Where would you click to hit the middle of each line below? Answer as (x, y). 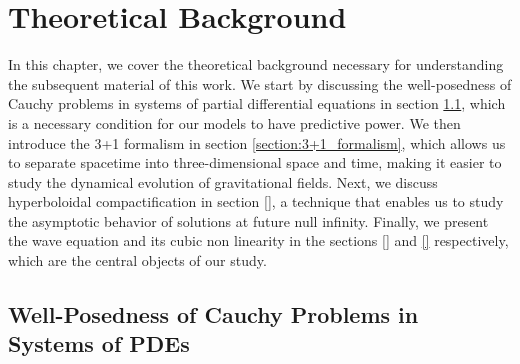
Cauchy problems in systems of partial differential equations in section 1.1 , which (257, 103)
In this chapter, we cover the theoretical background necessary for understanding (256, 64)
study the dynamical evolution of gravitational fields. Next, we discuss (223, 181)
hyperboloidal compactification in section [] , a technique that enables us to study (256, 201)
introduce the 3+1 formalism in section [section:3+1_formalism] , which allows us (257, 142)
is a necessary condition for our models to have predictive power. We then (234, 122)
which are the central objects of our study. (137, 260)
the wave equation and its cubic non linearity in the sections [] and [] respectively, (258, 240)
